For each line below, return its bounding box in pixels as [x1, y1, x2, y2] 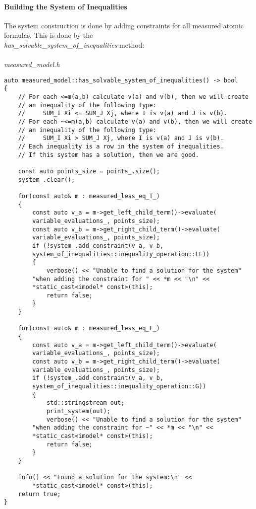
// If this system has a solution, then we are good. [18, 151, 199, 158]
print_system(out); [46, 408, 110, 415]
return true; [18, 490, 61, 498]
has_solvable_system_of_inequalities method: [4, 39, 145, 50]
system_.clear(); [18, 176, 75, 183]
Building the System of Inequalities [4, 1, 127, 11]
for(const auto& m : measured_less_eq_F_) [18, 325, 160, 332]
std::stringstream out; [46, 399, 125, 407]
